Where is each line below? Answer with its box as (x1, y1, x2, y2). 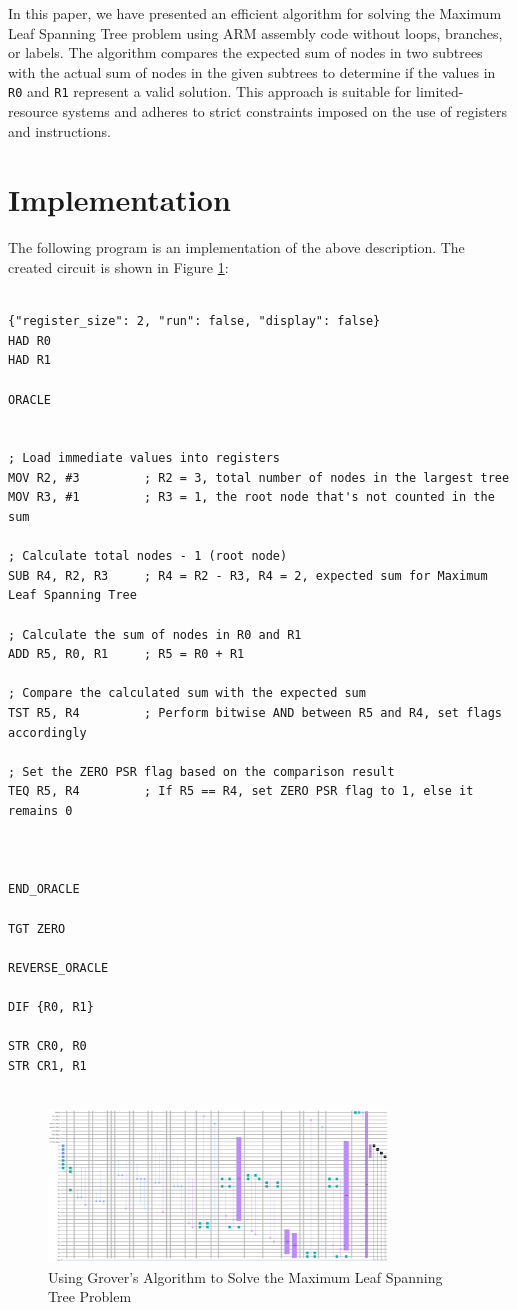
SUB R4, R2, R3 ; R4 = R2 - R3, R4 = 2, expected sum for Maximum (8, 568, 488, 583)
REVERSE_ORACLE (8, 960, 109, 975)
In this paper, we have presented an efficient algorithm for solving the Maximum (8, 3, 502, 23)
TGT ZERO (8, 921, 66, 936)
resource (8, 101, 58, 122)
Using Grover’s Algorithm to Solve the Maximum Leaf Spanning (48, 1266, 443, 1287)
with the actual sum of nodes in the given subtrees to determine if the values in (8, 61, 496, 82)
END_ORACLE (8, 882, 80, 897)
